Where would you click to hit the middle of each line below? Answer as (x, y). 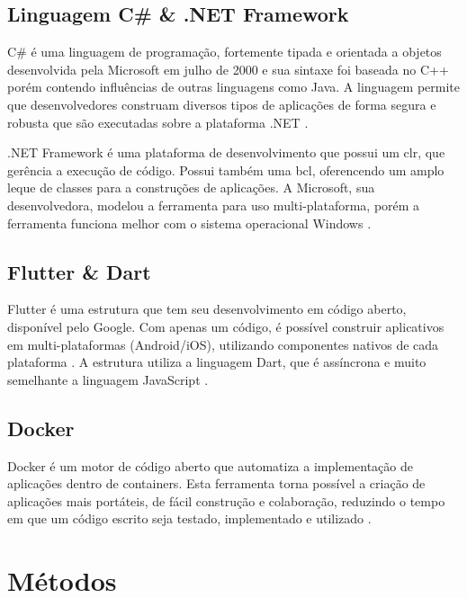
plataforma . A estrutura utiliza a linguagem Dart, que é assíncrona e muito (217, 362)
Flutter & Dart (79, 271)
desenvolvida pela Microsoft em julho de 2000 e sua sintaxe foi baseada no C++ (228, 69)
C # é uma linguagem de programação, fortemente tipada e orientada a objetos (225, 52)
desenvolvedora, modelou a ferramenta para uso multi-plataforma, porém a (214, 205)
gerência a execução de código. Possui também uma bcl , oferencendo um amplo (226, 170)
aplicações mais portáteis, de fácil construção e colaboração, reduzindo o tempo (226, 500)
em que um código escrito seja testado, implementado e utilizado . (189, 518)
